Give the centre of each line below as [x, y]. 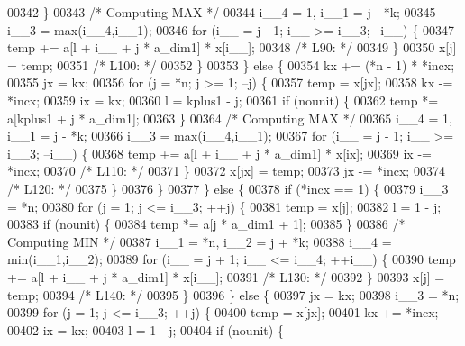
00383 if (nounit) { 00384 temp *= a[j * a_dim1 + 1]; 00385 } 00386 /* [206, 224]
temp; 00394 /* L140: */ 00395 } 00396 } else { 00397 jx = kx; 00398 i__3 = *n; [233, 294]
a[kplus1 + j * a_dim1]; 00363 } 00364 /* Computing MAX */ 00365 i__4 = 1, [230, 118]
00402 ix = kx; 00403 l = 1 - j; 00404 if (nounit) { [146, 329]
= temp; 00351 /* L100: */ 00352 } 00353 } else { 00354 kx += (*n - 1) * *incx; [231, 64]
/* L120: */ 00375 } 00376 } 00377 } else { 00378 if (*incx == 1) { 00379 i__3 [228, 188]
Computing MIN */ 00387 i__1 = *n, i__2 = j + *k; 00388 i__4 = [200, 241]
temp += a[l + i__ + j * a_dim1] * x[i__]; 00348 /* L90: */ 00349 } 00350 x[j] [232, 47]
